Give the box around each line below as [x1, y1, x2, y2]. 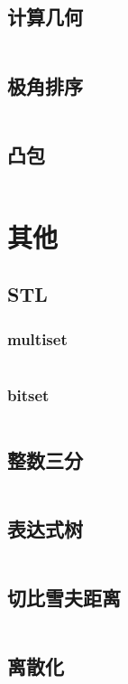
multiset [7, 327, 68, 350]
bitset [7, 383, 50, 406]
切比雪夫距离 [7, 584, 121, 611]
